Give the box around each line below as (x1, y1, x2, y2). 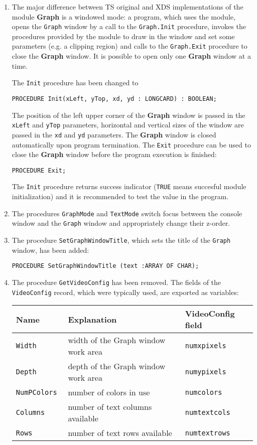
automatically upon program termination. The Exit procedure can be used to (12, 139, 251, 150)
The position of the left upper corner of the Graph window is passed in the (12, 109, 245, 120)
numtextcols (185, 408, 230, 417)
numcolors (185, 388, 222, 396)
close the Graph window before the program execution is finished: (12, 149, 217, 160)
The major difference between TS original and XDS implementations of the (12, 2, 243, 12)
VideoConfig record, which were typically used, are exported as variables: (12, 286, 239, 297)
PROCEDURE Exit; (12, 167, 66, 174)
